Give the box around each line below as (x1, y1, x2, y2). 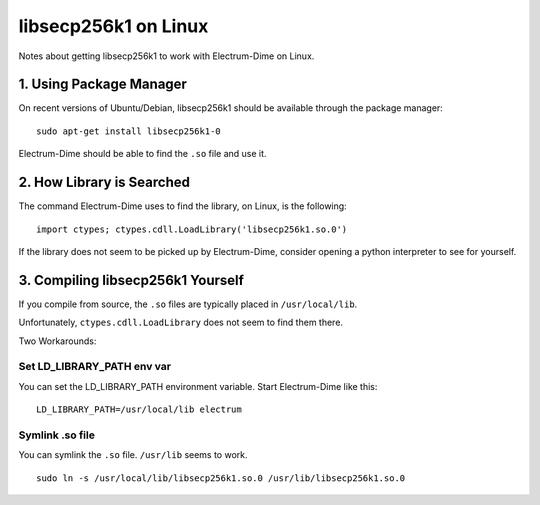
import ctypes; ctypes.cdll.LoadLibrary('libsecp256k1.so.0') (36, 223, 348, 235)
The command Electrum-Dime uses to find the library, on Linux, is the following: (18, 200, 347, 212)
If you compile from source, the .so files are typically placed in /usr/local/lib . (18, 298, 358, 310)
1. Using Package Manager (18, 76, 187, 93)
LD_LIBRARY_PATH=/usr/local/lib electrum (36, 404, 242, 415)
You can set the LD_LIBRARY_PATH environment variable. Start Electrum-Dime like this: (18, 380, 378, 392)
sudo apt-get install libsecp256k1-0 (36, 125, 222, 137)
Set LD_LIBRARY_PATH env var (18, 360, 172, 374)
